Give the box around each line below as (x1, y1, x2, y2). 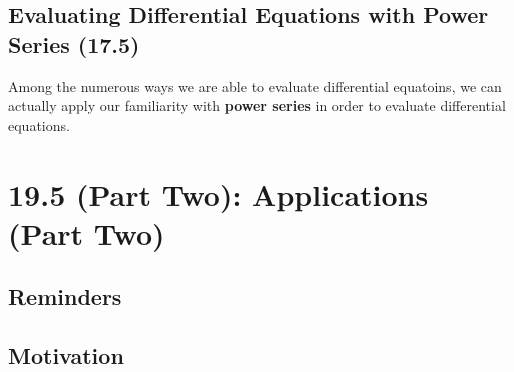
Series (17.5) (8, 28, 140, 59)
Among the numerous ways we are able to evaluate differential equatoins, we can (8, 75, 502, 96)
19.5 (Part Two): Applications (8, 173, 429, 214)
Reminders (8, 281, 122, 312)
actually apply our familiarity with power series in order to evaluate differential (8, 95, 506, 116)
